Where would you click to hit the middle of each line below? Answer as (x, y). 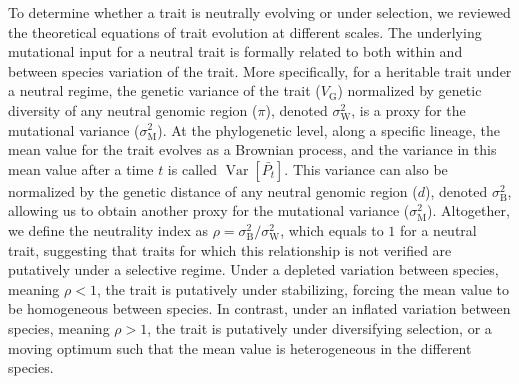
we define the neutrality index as (108, 229)
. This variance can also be (366, 168)
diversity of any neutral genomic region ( (133, 109)
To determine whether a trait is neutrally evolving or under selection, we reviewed (259, 12)
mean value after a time (81, 168)
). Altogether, (468, 210)
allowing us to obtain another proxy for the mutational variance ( (209, 210)
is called (192, 168)
